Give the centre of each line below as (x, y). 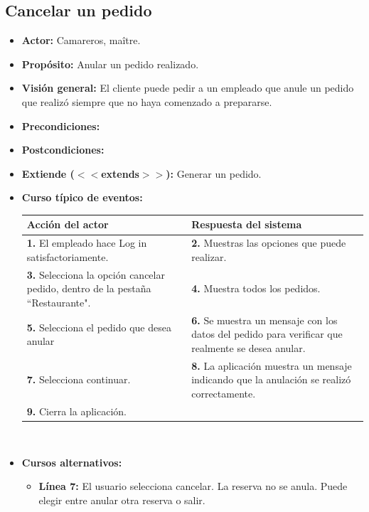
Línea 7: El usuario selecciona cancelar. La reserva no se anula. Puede (193, 486)
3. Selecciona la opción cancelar (96, 274)
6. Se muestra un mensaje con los (264, 320)
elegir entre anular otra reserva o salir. (122, 500)
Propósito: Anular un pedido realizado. (110, 64)
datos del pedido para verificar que (267, 334)
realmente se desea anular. (248, 347)
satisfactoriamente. (68, 256)
